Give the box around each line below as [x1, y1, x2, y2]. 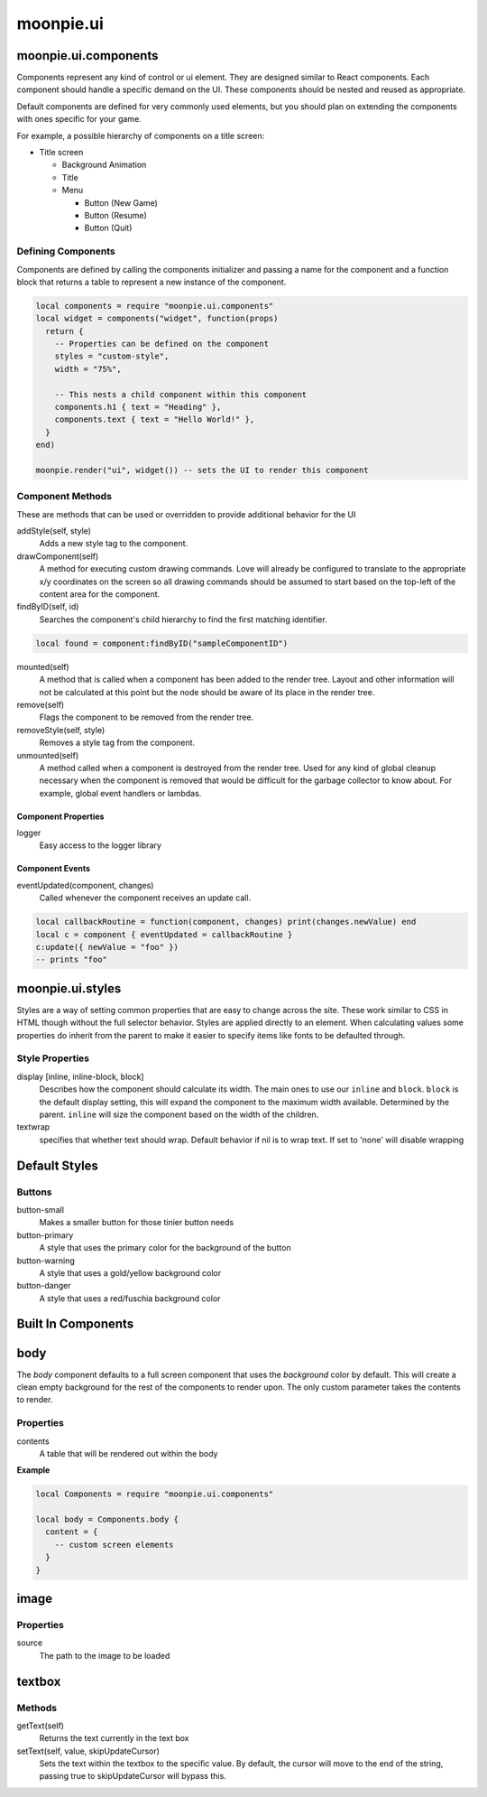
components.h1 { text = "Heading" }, [54, 402, 222, 412]
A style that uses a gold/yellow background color [39, 1267, 221, 1278]
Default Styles [16, 1158, 99, 1173]
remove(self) [16, 699, 65, 710]
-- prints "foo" [35, 954, 108, 965]
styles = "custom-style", [54, 351, 170, 361]
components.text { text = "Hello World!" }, [54, 414, 255, 424]
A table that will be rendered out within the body [39, 1448, 218, 1458]
